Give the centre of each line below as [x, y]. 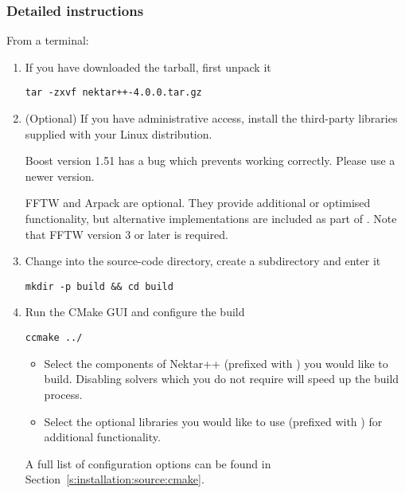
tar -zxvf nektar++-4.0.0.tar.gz [113, 93]
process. [63, 394]
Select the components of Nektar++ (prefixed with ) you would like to [216, 363]
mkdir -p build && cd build [99, 286]
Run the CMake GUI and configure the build [135, 312]
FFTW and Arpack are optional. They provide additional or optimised [198, 203]
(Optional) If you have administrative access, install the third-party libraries [211, 118]
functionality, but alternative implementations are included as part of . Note [211, 219]
